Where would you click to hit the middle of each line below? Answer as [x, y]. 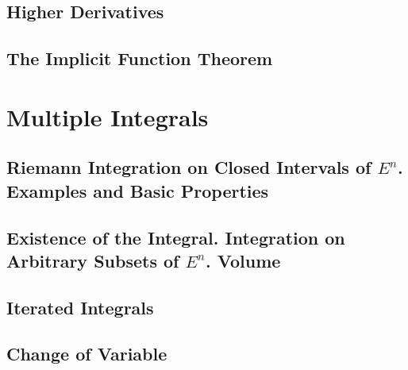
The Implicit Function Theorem [140, 58]
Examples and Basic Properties [138, 190]
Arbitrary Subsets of [93, 260]
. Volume [243, 260]
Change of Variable [87, 354]
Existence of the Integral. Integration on [176, 237]
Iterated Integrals [80, 307]
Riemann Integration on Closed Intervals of [189, 167]
